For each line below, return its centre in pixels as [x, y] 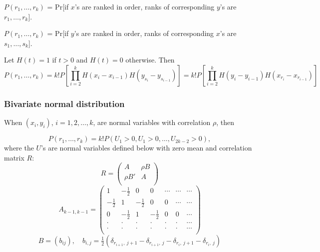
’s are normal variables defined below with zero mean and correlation [147, 148]
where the [19, 148]
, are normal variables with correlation [152, 122]
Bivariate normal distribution [64, 103]
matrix [14, 157]
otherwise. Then [150, 60]
